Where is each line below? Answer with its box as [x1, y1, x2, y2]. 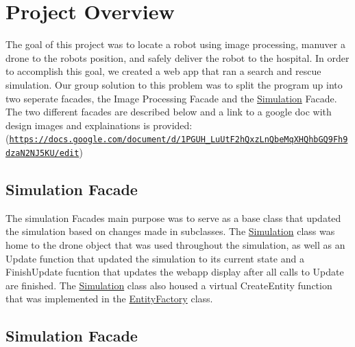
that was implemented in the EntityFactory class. [5, 291, 213, 306]
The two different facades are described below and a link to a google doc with [5, 104, 332, 119]
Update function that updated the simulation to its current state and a [5, 251, 304, 265]
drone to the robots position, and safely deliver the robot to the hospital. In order [5, 50, 350, 65]
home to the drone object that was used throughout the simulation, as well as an [5, 237, 345, 251]
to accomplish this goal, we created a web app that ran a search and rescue [5, 64, 321, 78]
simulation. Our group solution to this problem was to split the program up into [5, 77, 343, 91]
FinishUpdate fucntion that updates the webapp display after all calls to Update [5, 265, 344, 279]
